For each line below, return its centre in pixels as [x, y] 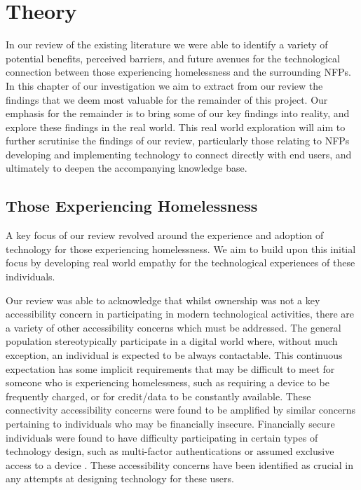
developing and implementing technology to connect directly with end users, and [179, 154]
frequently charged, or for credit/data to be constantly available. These [158, 396]
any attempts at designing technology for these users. [120, 478]
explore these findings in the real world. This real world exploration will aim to [176, 127]
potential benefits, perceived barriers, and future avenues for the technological [173, 58]
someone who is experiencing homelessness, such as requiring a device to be [168, 382]
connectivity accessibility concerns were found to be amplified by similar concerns [181, 410]
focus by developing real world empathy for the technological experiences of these [180, 263]
